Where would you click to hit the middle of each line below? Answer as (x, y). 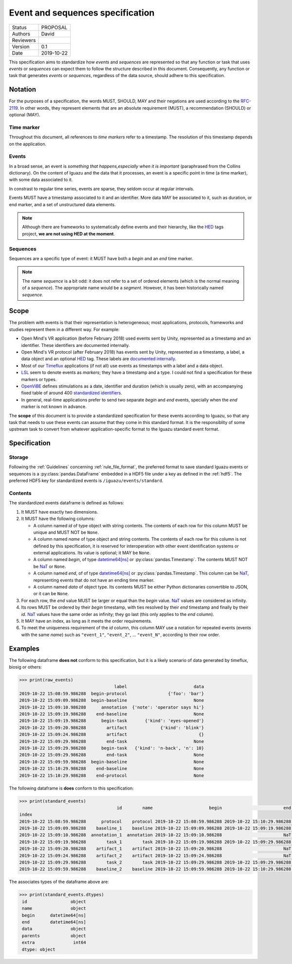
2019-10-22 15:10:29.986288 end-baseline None (112, 769)
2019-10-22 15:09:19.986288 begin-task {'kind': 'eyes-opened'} (112, 721)
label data (159, 687)
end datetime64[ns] (54, 922)
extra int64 (54, 943)
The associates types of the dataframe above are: (59, 882)
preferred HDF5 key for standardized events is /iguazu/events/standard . (86, 481)
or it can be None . (51, 594)
